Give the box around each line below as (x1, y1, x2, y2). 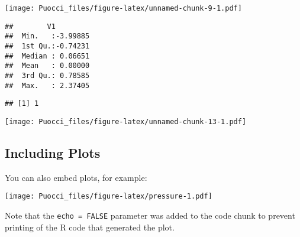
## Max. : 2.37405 (5, 81, 90, 90)
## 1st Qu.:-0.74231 (5, 41, 90, 50)
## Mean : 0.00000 (5, 61, 90, 70)
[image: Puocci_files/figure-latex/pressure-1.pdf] (5, 192, 212, 201)
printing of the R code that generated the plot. (5, 220, 175, 233)
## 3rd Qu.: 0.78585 (5, 71, 90, 80)
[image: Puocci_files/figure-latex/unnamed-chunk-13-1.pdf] (5, 117, 247, 126)
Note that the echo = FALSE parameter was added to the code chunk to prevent (5, 209, 295, 222)
